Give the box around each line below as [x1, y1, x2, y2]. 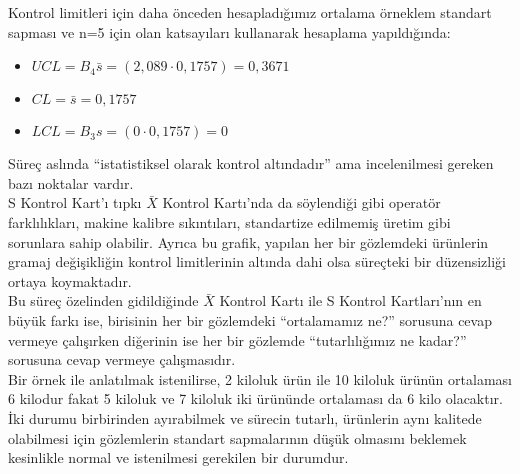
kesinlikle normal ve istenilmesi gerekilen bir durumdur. [8, 447, 349, 468]
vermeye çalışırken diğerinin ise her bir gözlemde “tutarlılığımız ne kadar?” [8, 329, 467, 350]
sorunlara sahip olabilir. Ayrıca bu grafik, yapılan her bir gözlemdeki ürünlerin [8, 231, 489, 252]
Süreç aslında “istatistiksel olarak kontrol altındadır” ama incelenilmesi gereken [8, 153, 494, 174]
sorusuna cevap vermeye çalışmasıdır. [8, 349, 236, 370]
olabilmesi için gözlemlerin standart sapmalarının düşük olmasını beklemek [8, 427, 467, 448]
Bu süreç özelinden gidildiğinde [8, 290, 199, 311]
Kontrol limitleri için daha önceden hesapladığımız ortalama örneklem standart [8, 2, 492, 22]
